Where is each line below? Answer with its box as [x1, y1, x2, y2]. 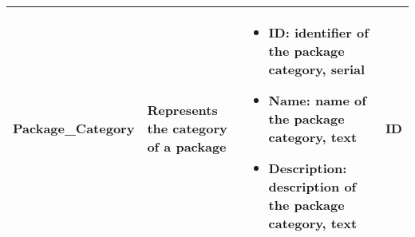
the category [147, 118, 227, 137]
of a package [147, 136, 227, 156]
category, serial [268, 60, 366, 78]
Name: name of [268, 91, 366, 109]
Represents [147, 100, 218, 119]
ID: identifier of [268, 23, 369, 41]
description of [268, 177, 357, 196]
